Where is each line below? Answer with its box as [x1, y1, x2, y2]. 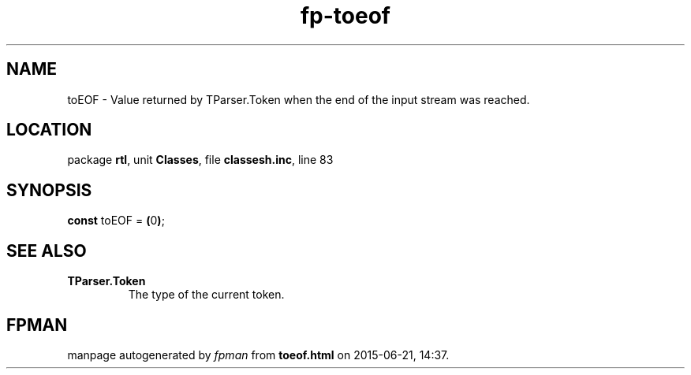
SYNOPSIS [6, 180, 92, 200]
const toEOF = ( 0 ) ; [67, 213, 165, 228]
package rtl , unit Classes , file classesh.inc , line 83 [67, 153, 334, 167]
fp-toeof [300, 2, 391, 29]
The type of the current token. [128, 288, 285, 302]
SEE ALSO [6, 240, 87, 261]
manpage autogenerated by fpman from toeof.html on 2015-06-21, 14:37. [67, 347, 450, 362]
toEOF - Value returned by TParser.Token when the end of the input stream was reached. [67, 92, 530, 106]
